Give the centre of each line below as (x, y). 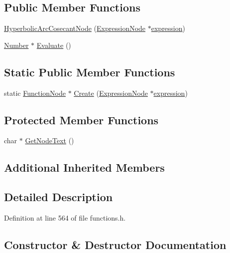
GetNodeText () (50, 140)
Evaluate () (54, 45)
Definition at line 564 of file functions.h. (65, 217)
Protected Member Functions (81, 120)
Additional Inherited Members (84, 167)
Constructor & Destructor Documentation (115, 244)
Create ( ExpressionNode (111, 93)
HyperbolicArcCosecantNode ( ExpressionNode (75, 28)
